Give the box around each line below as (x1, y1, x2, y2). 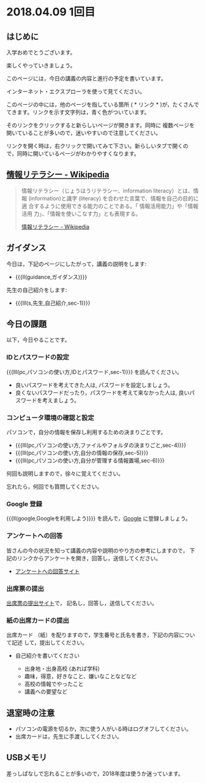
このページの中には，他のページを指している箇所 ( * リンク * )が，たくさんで (6, 101, 199, 108)
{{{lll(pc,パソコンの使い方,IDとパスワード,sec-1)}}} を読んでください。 (6, 368, 182, 375)
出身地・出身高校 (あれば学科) (24, 665, 100, 673)
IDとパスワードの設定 (6, 353, 69, 362)
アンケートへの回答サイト (15, 567, 80, 575)
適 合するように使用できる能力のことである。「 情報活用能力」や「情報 (21, 202, 199, 210)
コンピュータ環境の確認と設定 (6, 413, 95, 422)
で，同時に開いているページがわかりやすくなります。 (6, 150, 140, 157)
